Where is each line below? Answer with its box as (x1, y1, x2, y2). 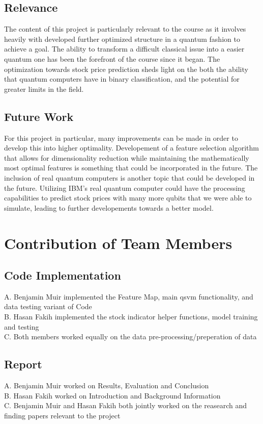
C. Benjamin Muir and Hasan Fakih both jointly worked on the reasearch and (4, 400, 247, 411)
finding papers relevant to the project (4, 410, 121, 420)
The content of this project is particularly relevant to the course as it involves (4, 23, 246, 34)
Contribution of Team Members (4, 232, 232, 253)
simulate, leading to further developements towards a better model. (4, 202, 214, 213)
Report (4, 356, 42, 372)
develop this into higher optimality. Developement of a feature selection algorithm (4, 142, 259, 153)
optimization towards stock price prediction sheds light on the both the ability (4, 63, 248, 74)
